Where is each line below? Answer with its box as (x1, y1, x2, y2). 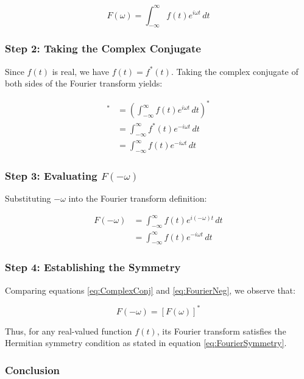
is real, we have (52, 65, 110, 77)
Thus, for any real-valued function (5, 324, 132, 337)
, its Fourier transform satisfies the (157, 324, 286, 337)
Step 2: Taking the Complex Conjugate (5, 41, 201, 56)
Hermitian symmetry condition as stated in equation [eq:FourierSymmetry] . (5, 336, 287, 349)
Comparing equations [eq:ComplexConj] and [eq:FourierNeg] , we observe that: (5, 283, 295, 296)
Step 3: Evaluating (5, 168, 97, 183)
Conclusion (5, 362, 60, 377)
